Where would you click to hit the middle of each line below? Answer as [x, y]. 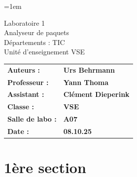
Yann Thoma [86, 82]
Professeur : [28, 82]
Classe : [21, 107]
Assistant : [26, 94]
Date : [18, 131]
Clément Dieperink [96, 94]
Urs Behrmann [89, 69]
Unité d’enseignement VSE [44, 52]
